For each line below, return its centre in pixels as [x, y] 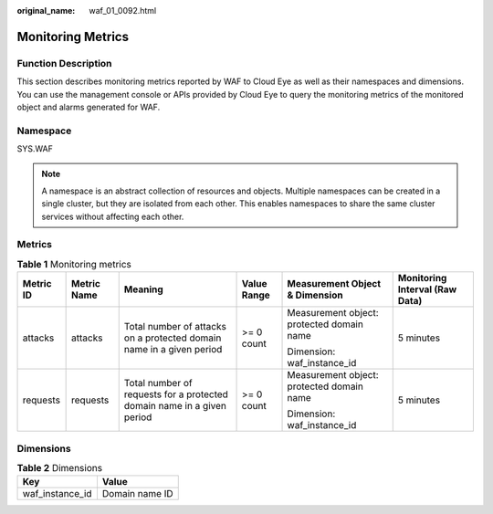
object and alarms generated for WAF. [89, 107]
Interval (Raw [427, 289]
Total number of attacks [175, 327]
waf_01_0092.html [123, 10]
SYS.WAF [35, 149]
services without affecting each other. [113, 216]
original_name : [46, 10]
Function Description [65, 63]
